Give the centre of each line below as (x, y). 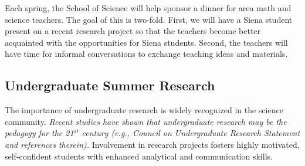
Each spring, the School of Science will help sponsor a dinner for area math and (148, 8)
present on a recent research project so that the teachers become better (133, 31)
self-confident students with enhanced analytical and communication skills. (139, 156)
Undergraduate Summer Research (110, 85)
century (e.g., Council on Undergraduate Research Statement (191, 133)
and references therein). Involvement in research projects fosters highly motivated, (152, 144)
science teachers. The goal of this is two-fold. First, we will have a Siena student (149, 19)
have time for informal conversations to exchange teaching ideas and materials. (146, 54)
